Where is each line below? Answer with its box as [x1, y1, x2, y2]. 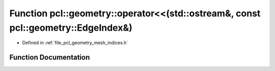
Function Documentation [9, 53, 90, 62]
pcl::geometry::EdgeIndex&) [9, 22, 132, 33]
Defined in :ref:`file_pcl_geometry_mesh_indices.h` [22, 40, 128, 46]
